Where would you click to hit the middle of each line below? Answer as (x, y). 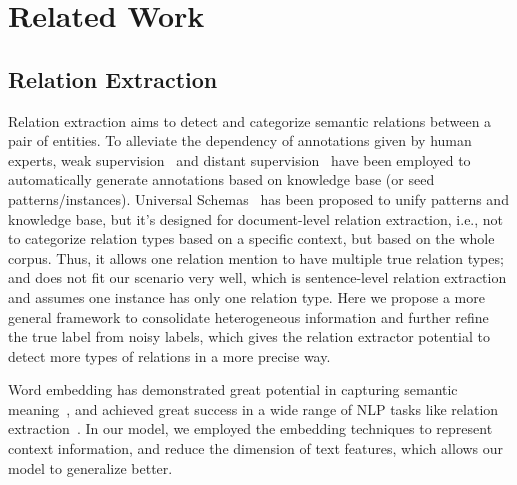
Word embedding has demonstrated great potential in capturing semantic (233, 389)
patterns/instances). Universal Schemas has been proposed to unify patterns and (258, 198)
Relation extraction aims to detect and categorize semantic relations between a (250, 120)
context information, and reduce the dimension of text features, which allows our (256, 448)
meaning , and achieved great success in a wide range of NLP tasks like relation (253, 408)
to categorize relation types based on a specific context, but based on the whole (251, 238)
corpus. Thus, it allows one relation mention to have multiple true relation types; (256, 257)
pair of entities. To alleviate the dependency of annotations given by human (240, 140)
